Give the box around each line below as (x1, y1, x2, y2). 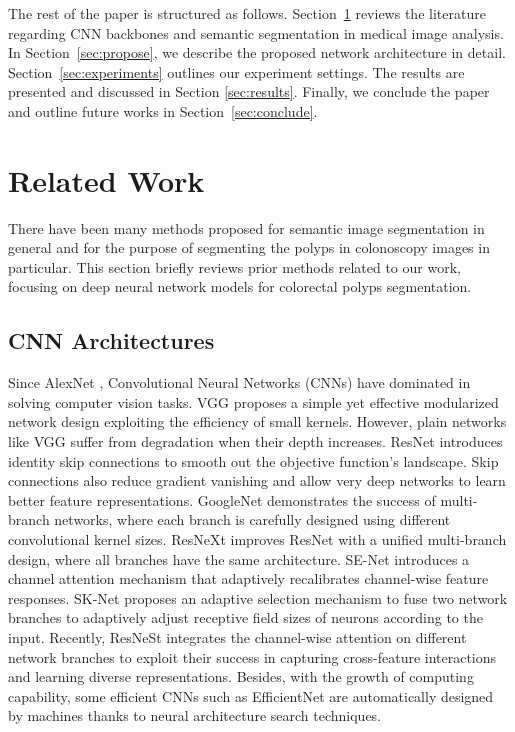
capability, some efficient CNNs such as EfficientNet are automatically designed (8, 685, 494, 706)
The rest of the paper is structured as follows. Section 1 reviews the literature (8, 3, 486, 23)
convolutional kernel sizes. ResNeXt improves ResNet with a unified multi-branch (8, 529, 507, 550)
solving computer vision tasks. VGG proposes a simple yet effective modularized (8, 391, 499, 412)
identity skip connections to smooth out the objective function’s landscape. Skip (8, 450, 499, 471)
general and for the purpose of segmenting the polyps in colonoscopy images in (8, 237, 490, 258)
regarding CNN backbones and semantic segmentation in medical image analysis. (8, 22, 504, 43)
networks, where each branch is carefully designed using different (54, 509, 451, 530)
